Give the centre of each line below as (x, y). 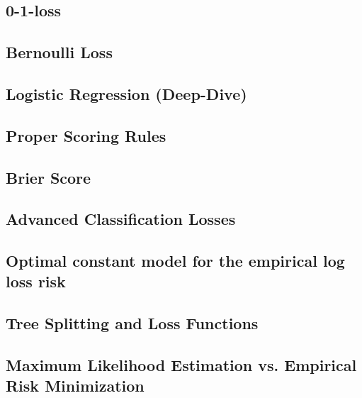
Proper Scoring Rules (86, 135)
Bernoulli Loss (59, 52)
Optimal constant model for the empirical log (175, 261)
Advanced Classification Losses (121, 219)
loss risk (36, 281)
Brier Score (49, 177)
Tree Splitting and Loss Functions (132, 323)
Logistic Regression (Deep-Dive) (126, 93)
